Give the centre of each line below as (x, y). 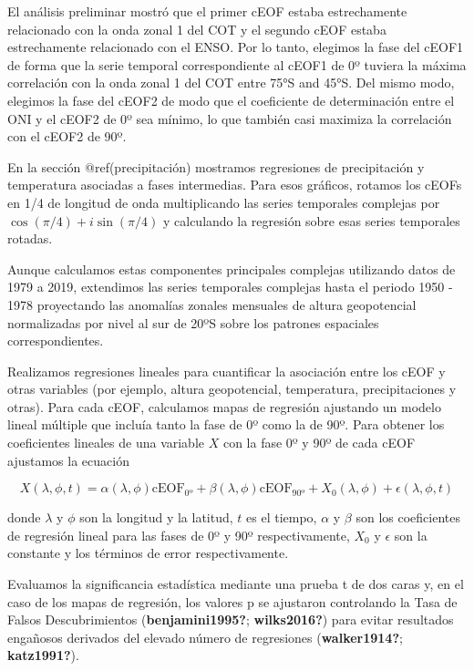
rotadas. (30, 238)
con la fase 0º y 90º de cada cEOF (319, 443)
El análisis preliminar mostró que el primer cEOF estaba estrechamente (207, 11)
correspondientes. (56, 341)
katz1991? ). (43, 655)
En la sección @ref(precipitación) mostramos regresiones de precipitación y (216, 166)
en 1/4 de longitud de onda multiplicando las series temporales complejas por (224, 202)
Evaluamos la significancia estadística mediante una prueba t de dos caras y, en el (236, 584)
